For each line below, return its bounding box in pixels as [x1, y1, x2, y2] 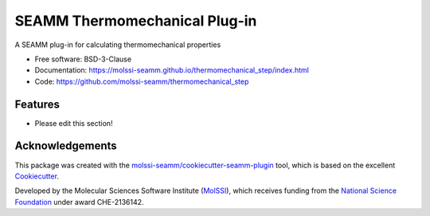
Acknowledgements [14, 139, 117, 153]
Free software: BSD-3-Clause [34, 54, 131, 64]
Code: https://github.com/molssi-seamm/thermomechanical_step [34, 77, 249, 86]
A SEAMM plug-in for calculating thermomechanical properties [14, 40, 221, 49]
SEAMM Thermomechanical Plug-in [14, 12, 257, 29]
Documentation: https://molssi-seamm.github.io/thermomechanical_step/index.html [34, 65, 310, 75]
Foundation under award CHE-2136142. [14, 197, 144, 206]
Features [14, 97, 60, 111]
